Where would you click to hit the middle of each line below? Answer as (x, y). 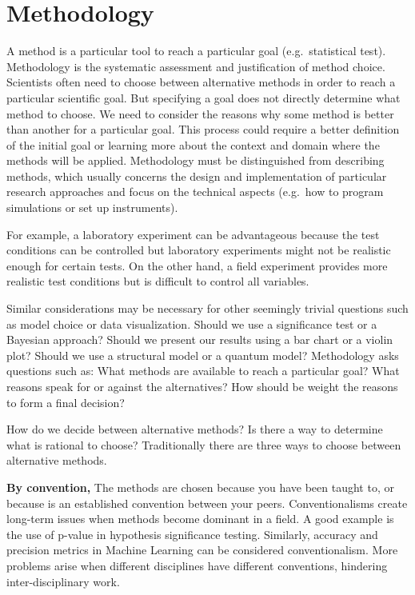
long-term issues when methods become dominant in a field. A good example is (200, 519)
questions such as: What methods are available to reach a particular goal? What (203, 371)
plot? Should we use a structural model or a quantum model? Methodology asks (203, 355)
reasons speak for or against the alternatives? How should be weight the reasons (202, 386)
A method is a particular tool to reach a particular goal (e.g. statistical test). (196, 51)
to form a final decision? (66, 402)
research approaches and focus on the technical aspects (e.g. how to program (195, 192)
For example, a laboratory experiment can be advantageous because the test (193, 234)
